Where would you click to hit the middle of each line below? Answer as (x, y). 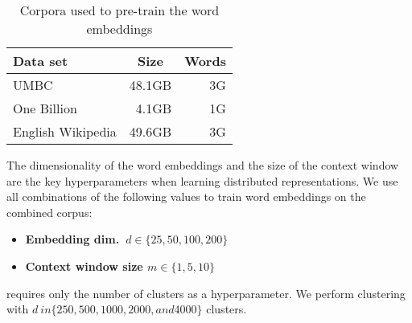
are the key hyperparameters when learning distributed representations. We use (202, 180)
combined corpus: (49, 212)
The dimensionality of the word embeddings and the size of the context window (203, 165)
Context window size (84, 266)
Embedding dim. (72, 239)
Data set (41, 61)
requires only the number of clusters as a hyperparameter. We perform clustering (206, 293)
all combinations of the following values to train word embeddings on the (186, 196)
